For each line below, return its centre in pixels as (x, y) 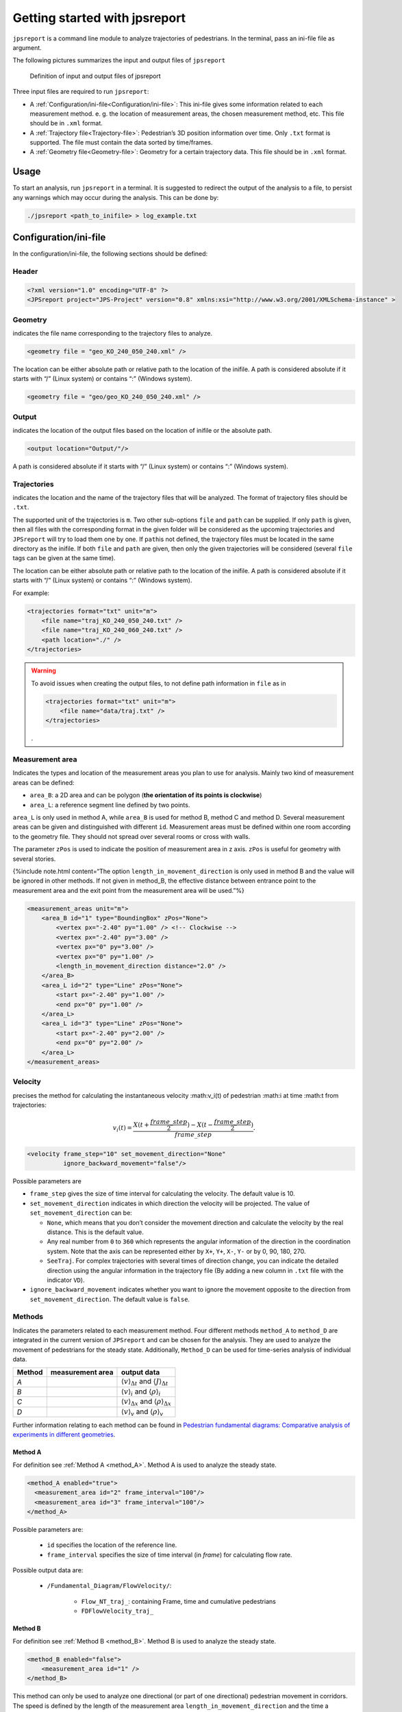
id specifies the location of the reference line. (112, 1545)
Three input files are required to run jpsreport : (81, 92)
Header (25, 272)
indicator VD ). (66, 1280)
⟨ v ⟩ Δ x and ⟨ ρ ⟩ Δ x (146, 1402)
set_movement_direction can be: (81, 1213)
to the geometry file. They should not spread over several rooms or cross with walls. (131, 836)
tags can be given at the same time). (64, 558)
